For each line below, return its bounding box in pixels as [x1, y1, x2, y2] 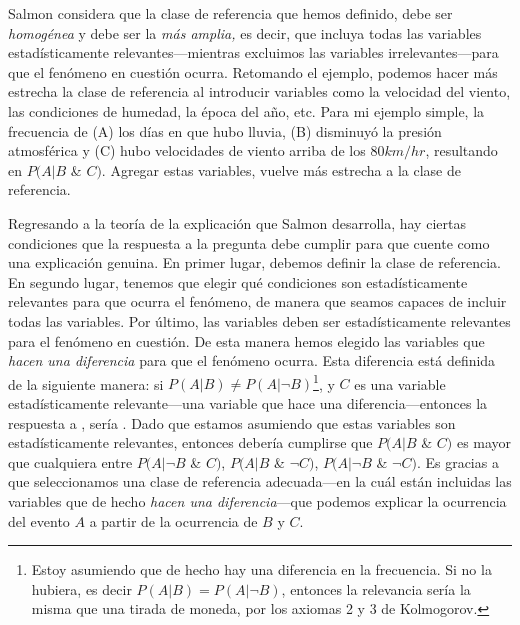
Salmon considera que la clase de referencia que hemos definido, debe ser [8, 3, 453, 23]
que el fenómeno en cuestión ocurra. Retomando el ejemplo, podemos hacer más [8, 61, 498, 82]
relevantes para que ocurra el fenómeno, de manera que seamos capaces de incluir [8, 291, 507, 312]
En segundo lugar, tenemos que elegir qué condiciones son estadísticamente [8, 271, 468, 292]
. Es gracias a [416, 451, 499, 472]
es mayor [456, 432, 512, 453]
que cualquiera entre [8, 451, 133, 472]
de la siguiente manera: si [8, 373, 164, 394]
